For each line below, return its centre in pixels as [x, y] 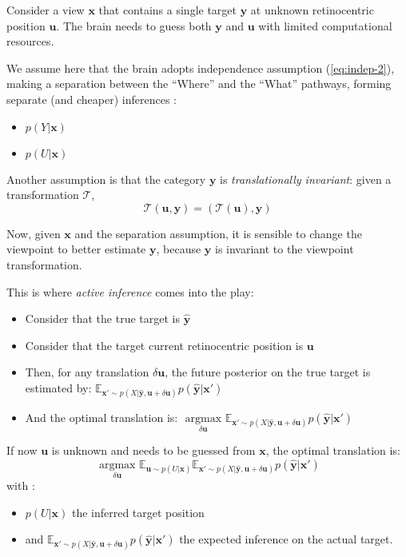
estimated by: [58, 387]
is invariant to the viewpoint [285, 249]
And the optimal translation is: [101, 418]
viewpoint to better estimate [76, 249]
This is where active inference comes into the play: [130, 291]
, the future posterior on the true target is [268, 372]
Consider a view [46, 10]
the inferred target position [138, 512]
